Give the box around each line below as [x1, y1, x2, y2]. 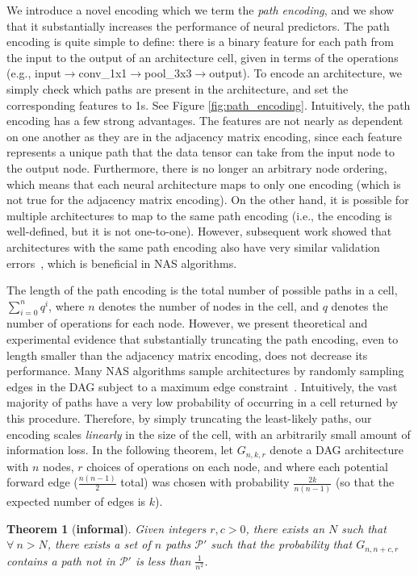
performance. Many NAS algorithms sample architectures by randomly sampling [6, 362, 404, 379]
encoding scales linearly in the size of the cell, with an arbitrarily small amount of [6, 425, 411, 442]
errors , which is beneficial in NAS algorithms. [6, 254, 237, 271]
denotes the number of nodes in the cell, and [98, 297, 320, 314]
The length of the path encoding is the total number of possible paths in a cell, [6, 282, 398, 298]
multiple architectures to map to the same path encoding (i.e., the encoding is [6, 207, 392, 223]
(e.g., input [6, 65, 61, 81]
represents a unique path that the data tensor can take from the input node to [6, 144, 395, 161]
